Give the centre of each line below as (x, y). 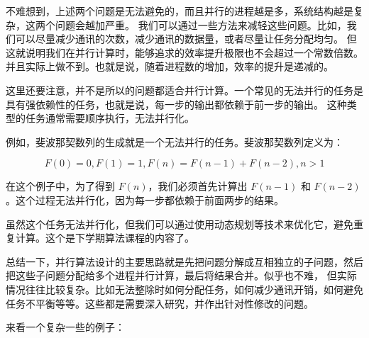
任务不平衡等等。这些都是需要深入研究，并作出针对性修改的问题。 (160, 303)
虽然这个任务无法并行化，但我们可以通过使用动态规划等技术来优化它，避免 (180, 224)
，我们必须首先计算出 (198, 186)
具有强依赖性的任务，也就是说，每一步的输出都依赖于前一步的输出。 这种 (176, 104)
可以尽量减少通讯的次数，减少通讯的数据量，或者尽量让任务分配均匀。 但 (186, 39)
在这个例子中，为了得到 (60, 186)
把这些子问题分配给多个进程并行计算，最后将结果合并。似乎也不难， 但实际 (181, 275)
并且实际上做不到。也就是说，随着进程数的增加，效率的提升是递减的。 (170, 66)
